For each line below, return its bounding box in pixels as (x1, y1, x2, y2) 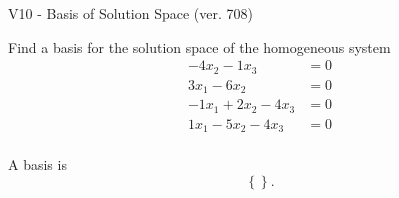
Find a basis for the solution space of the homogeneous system (8, 36, 391, 57)
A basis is (8, 154, 67, 175)
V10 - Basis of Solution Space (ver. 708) (8, 3, 253, 23)
